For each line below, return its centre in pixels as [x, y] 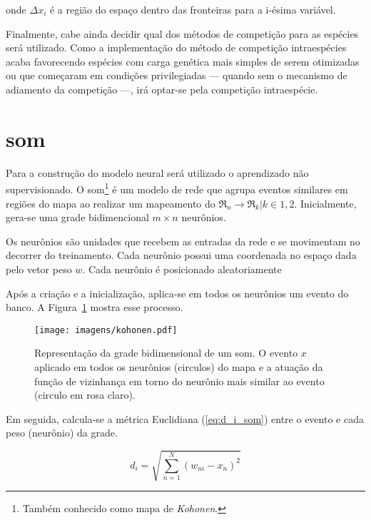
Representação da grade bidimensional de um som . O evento [166, 353]
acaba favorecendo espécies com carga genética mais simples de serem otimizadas [183, 61]
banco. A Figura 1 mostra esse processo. [95, 307]
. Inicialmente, [325, 203]
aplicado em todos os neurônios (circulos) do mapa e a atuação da [179, 366]
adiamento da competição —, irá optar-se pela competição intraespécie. [162, 89]
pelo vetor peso [39, 269]
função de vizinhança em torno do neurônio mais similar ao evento [179, 381]
